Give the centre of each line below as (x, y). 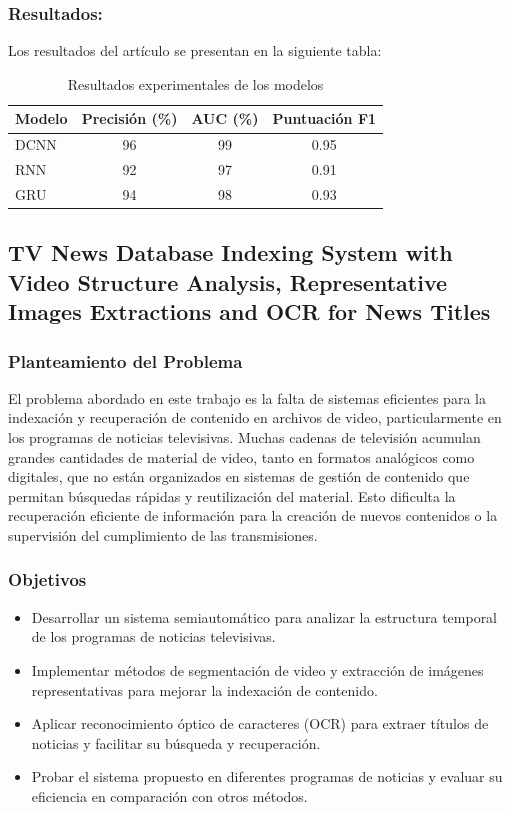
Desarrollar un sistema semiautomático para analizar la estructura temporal (264, 616)
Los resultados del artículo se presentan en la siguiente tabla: (195, 50)
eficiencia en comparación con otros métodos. (169, 795)
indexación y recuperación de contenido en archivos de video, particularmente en (255, 417)
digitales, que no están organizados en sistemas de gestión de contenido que (239, 476)
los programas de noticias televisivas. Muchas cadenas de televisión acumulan (244, 437)
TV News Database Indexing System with (230, 252)
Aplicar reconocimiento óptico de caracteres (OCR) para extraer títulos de (260, 723)
